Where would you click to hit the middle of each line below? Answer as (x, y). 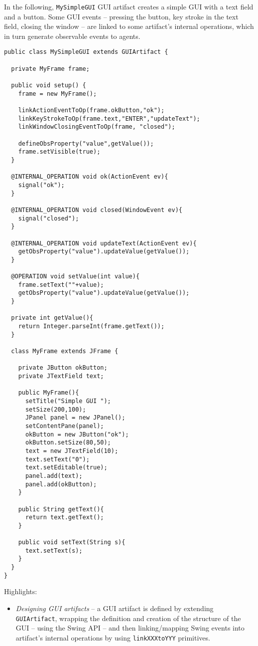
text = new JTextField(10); (72, 451)
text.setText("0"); (57, 459)
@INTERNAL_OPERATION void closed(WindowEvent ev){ (97, 210)
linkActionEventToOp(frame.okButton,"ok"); (91, 110)
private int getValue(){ (52, 318)
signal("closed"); (49, 218)
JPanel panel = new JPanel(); (75, 418)
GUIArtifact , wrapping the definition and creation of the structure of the (128, 618)
